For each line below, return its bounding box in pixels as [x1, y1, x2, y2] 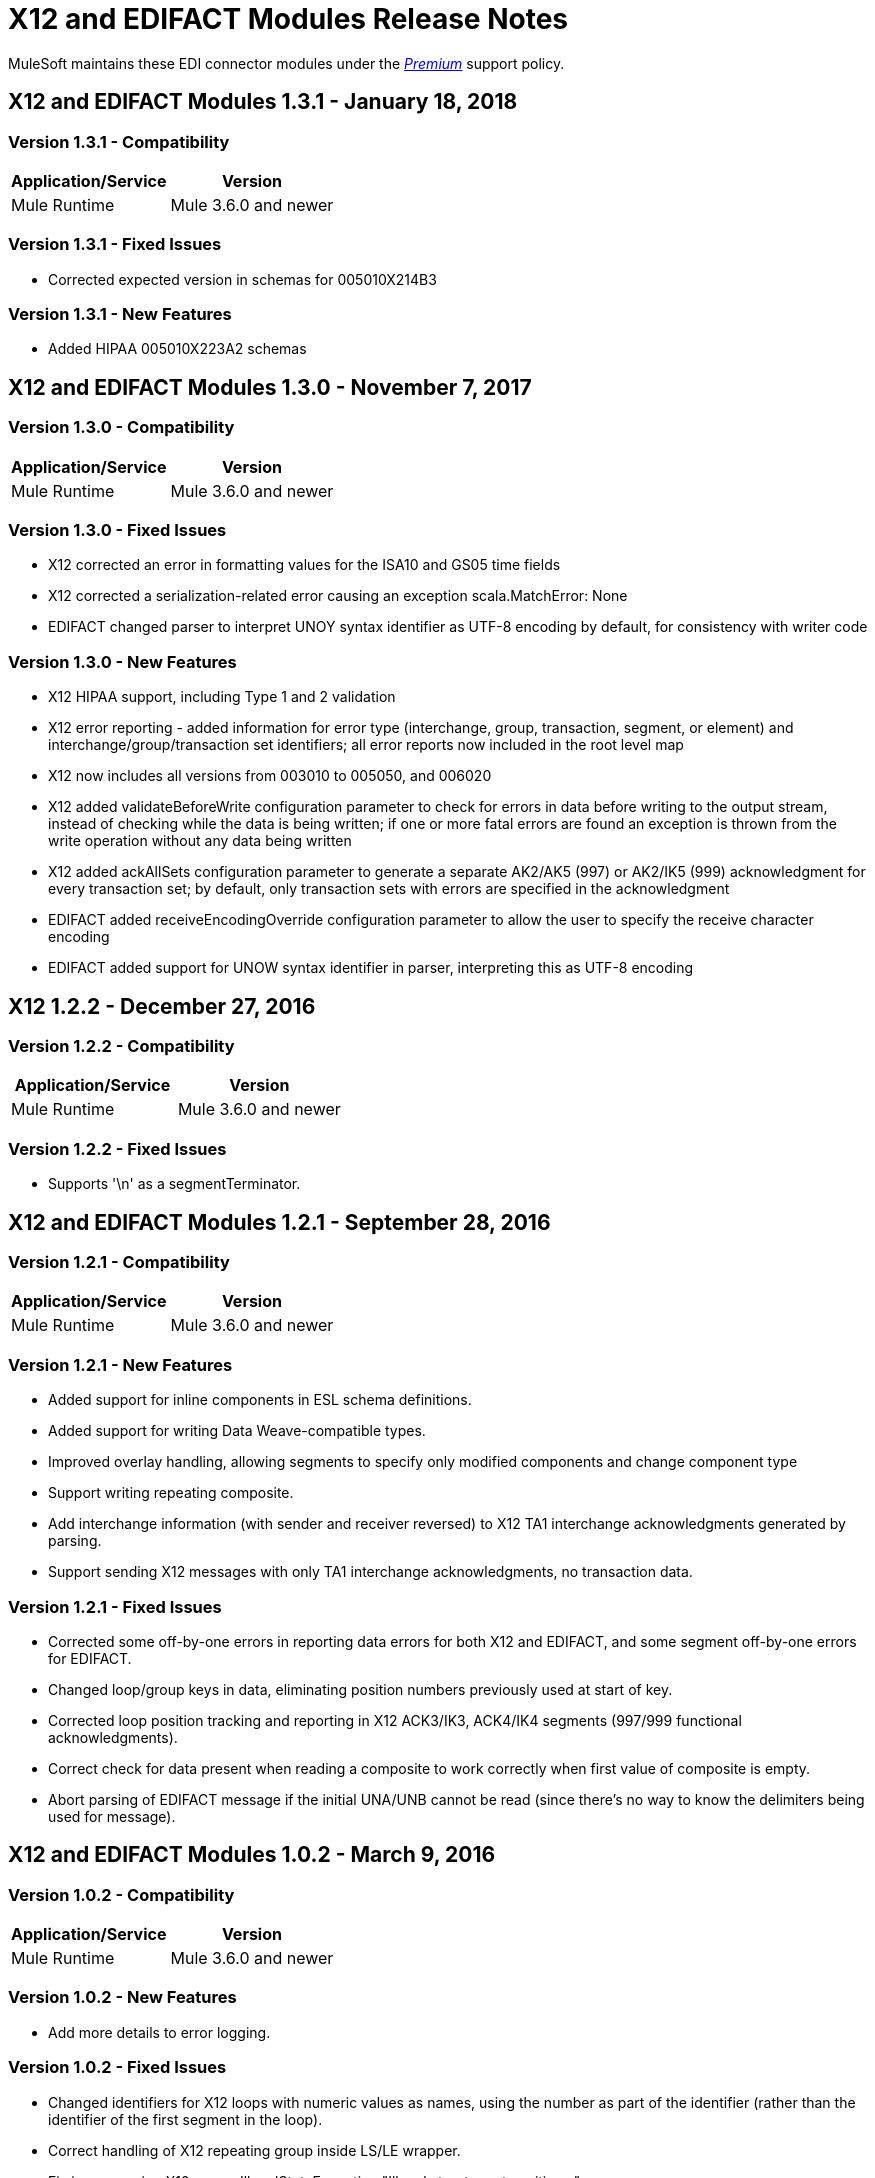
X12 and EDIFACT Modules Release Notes [8, 2, 569, 36]
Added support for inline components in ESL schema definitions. [48, 1391, 472, 1409]
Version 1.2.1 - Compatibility [8, 1252, 230, 1272]
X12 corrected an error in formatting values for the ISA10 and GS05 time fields [48, 556, 561, 574]
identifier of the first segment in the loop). [48, 2110, 323, 2128]
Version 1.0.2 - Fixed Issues [8, 2057, 227, 2078]
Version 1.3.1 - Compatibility [8, 131, 230, 152]
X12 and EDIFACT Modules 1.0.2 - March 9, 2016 [8, 1842, 496, 1868]
